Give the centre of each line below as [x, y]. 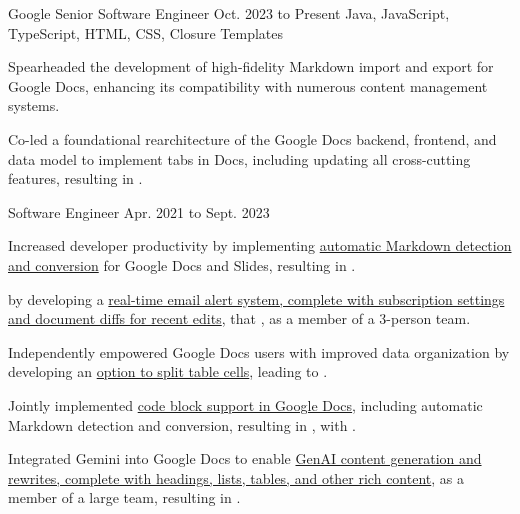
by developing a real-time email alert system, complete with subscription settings [256, 298]
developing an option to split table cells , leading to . [168, 371]
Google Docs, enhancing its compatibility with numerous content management [248, 85]
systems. [34, 105]
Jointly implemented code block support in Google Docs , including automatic [245, 404]
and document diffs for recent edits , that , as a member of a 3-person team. [239, 318]
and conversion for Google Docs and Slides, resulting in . [182, 264]
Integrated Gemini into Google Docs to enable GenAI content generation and [245, 458]
